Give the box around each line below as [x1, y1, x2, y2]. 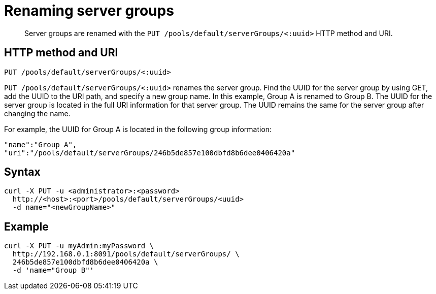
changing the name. [4, 109, 71, 118]
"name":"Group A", [4, 140, 77, 149]
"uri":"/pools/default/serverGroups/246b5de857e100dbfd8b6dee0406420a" [4, 148, 295, 157]
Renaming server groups [4, 2, 174, 19]
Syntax [4, 166, 41, 179]
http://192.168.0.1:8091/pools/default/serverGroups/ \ [12, 250, 240, 258]
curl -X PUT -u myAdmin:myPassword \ [4, 242, 154, 250]
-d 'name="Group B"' [12, 266, 94, 275]
